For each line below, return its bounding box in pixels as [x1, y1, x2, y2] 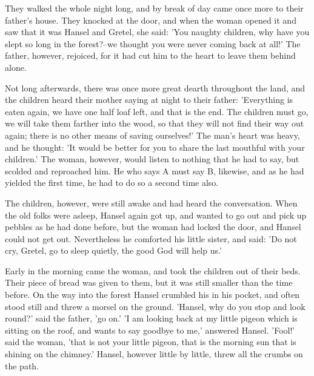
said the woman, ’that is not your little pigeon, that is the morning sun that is [5, 335, 296, 348]
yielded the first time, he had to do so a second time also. [5, 176, 219, 189]
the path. [5, 359, 39, 372]
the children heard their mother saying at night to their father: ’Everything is [5, 93, 293, 106]
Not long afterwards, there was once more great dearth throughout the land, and [5, 81, 306, 94]
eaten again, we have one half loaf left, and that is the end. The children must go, [5, 105, 309, 117]
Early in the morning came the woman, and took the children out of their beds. [5, 264, 301, 277]
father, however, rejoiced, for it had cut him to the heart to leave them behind [5, 49, 296, 62]
